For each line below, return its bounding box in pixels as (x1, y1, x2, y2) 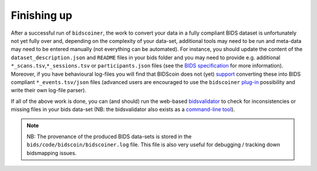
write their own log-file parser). (11, 87, 86, 94)
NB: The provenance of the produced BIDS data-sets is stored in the (26, 133, 192, 140)
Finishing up (11, 9, 73, 22)
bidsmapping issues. (26, 149, 77, 156)
